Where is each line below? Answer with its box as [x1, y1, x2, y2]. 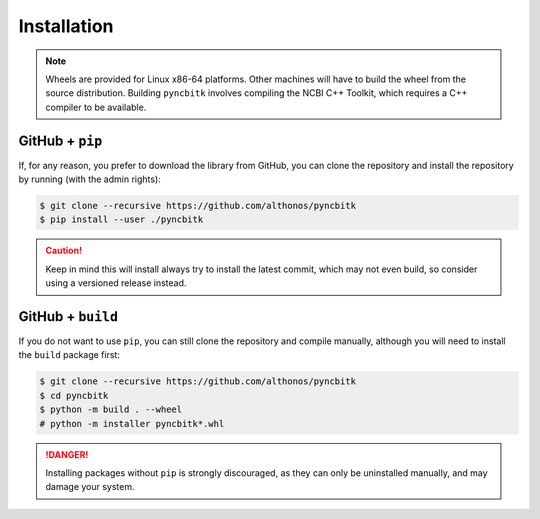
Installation [18, 15, 114, 37]
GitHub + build [18, 308, 119, 325]
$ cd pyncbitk [39, 390, 109, 401]
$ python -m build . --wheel [39, 404, 183, 415]
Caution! [45, 245, 83, 257]
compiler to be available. [45, 101, 147, 113]
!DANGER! [45, 448, 89, 460]
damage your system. [45, 481, 135, 493]
